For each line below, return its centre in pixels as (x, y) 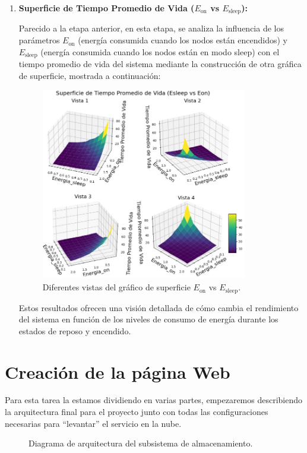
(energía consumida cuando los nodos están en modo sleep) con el (160, 51)
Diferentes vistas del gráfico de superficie (116, 287)
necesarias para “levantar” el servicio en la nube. (93, 423)
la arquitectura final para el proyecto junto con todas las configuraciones (137, 412)
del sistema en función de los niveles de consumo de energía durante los (148, 319)
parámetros (39, 40)
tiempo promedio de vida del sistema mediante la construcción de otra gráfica (160, 64)
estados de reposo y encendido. (75, 330)
